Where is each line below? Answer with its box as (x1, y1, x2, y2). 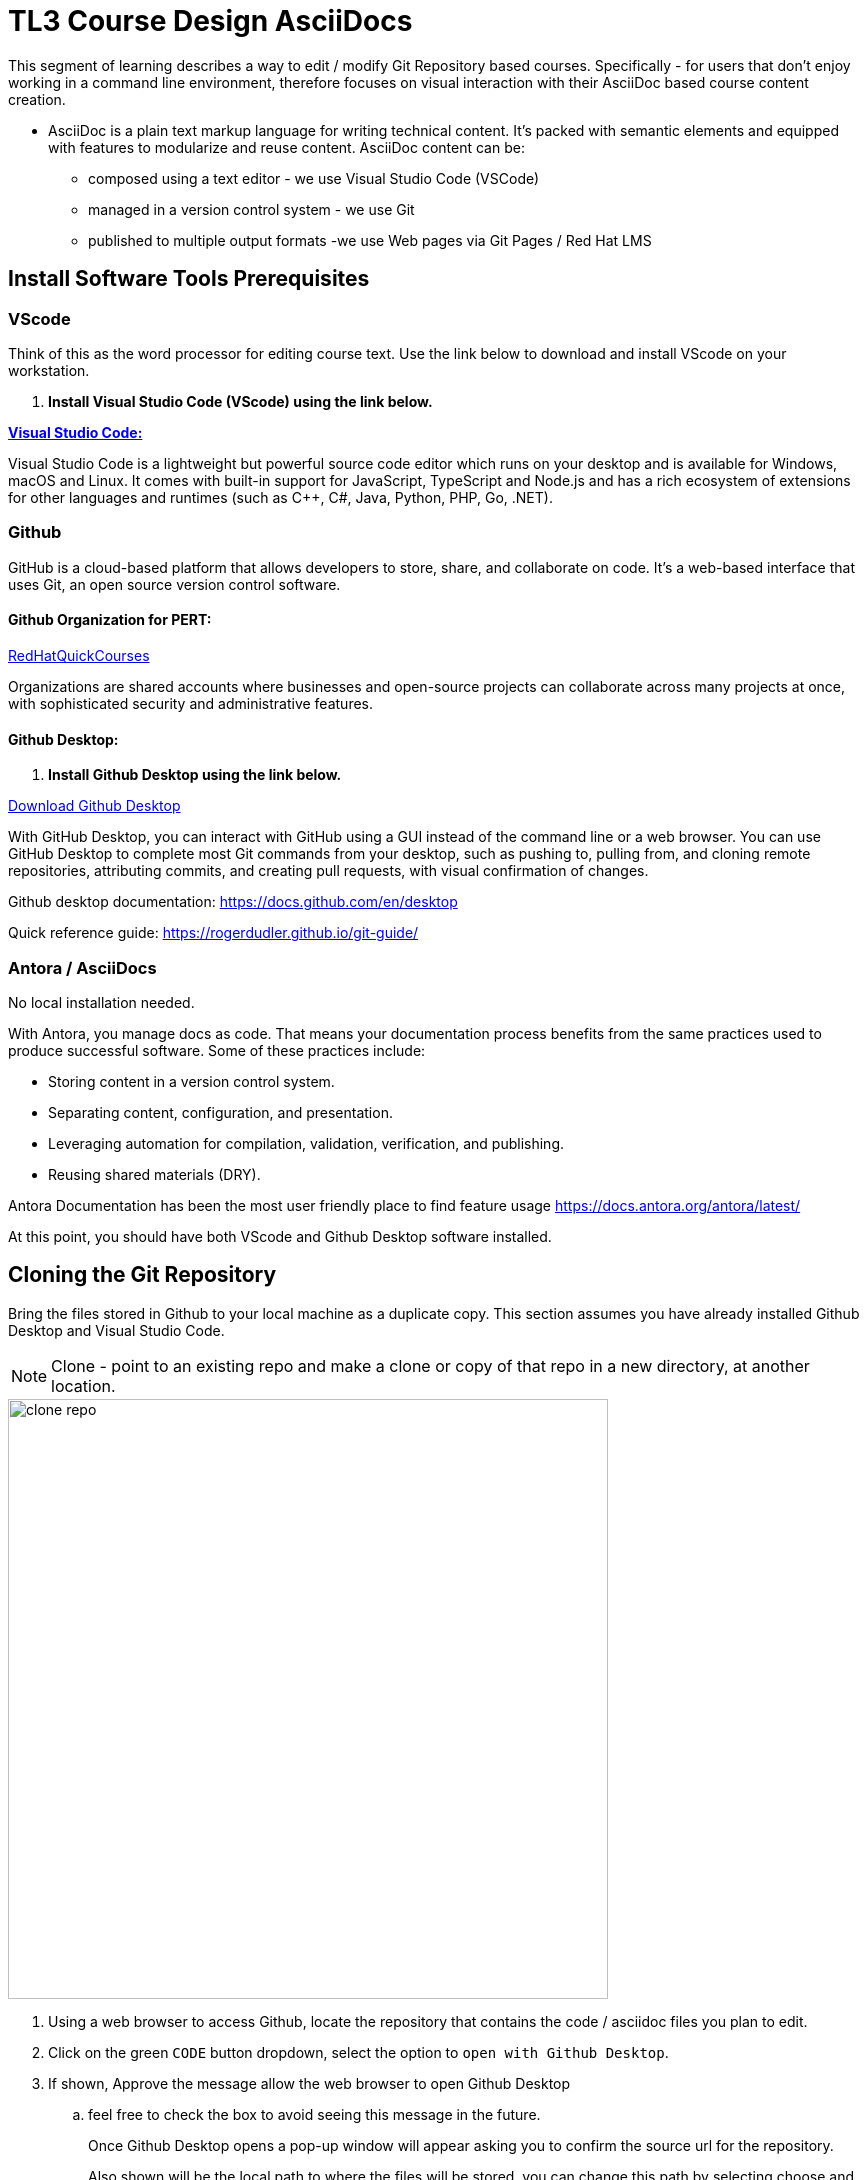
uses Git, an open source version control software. (8, 575, 341, 593)
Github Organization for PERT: (8, 611, 212, 629)
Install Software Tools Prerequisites (8, 266, 370, 292)
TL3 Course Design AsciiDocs (8, 4, 413, 38)
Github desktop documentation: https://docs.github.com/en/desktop (8, 893, 458, 911)
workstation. (8, 361, 90, 379)
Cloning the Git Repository (8, 1262, 277, 1288)
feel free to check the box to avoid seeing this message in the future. (88, 2105, 541, 2123)
